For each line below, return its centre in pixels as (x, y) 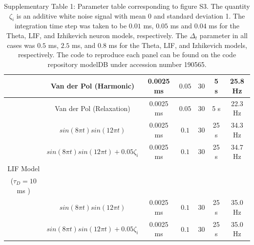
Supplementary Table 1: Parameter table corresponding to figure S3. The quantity (127, 6)
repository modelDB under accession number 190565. (127, 64)
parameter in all (223, 35)
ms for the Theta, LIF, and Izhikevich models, (178, 45)
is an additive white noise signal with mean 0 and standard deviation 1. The (131, 15)
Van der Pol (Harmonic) (93, 86)
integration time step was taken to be (71, 26)
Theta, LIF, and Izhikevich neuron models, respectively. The (97, 35)
